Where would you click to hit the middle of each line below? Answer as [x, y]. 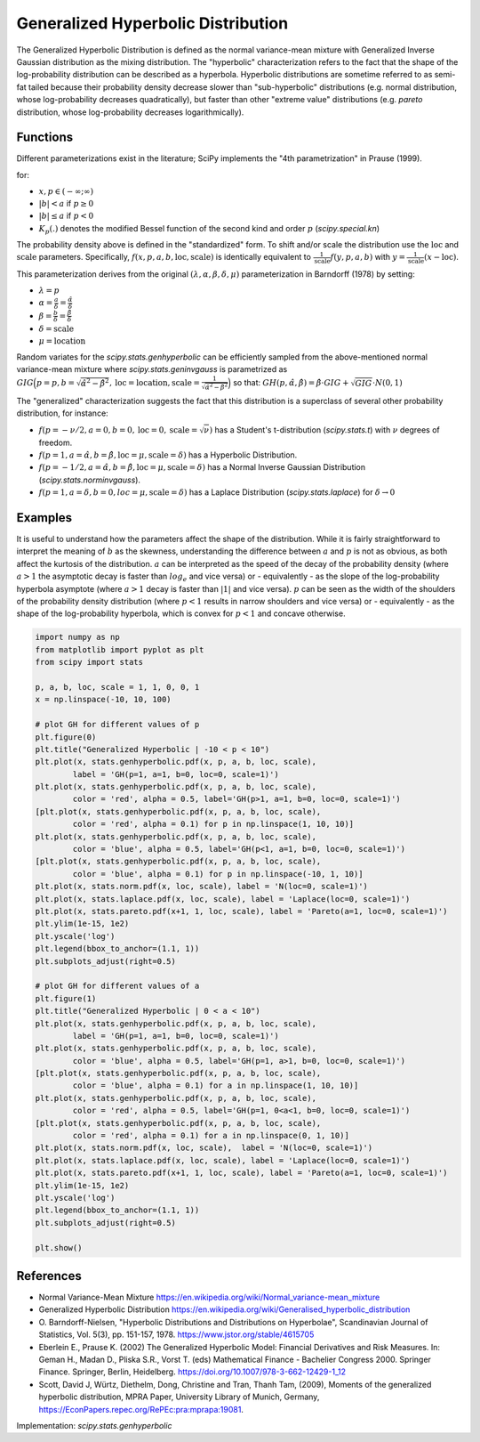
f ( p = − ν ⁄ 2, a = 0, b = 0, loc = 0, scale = [118, 430]
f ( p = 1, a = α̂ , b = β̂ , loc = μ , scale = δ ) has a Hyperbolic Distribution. [168, 455]
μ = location [62, 341]
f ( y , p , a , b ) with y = [368, 257]
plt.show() [59, 1248]
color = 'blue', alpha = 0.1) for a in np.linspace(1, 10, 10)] [216, 1086]
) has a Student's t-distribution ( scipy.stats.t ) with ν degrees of [324, 429]
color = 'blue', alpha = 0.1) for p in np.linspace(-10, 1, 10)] [218, 874]
